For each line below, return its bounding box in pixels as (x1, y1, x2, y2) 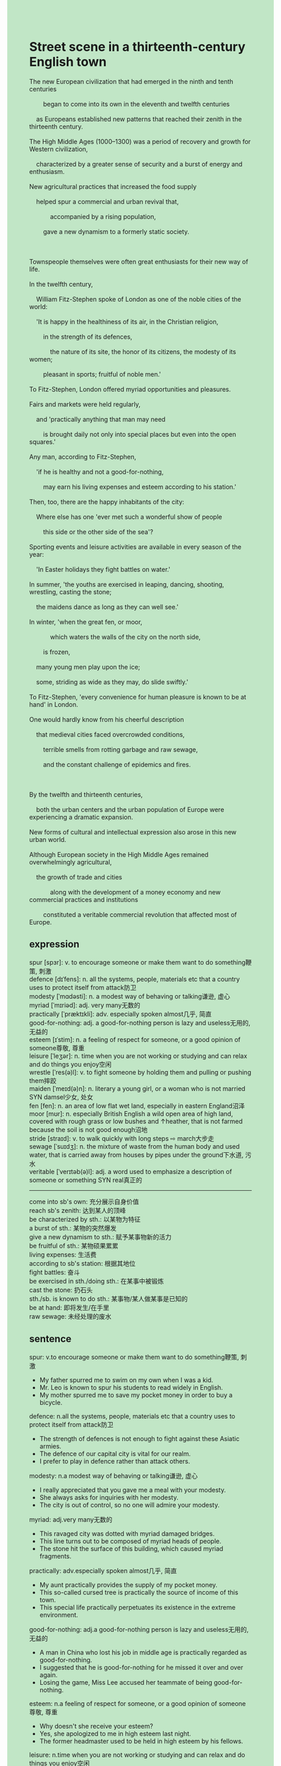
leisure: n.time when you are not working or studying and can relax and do (29, 1750, 246, 1759)
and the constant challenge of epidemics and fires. (42, 760, 191, 769)
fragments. (39, 1551, 72, 1560)
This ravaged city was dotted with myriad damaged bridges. (39, 1529, 215, 1538)
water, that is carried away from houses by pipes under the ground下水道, (29, 1150, 244, 1158)
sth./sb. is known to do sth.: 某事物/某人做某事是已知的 (29, 1294, 188, 1303)
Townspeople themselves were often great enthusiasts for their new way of (29, 257, 249, 266)
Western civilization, (29, 145, 88, 153)
